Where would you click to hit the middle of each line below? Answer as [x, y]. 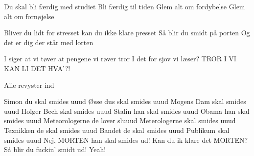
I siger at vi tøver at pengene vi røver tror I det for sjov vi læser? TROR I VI [120, 59]
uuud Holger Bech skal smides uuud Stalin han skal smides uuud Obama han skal [127, 111]
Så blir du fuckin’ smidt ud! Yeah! [55, 149]
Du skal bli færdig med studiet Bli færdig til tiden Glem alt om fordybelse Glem [125, 6]
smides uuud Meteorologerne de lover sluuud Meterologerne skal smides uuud [120, 120]
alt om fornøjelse [29, 16]
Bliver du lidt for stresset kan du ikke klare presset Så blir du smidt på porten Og [127, 33]
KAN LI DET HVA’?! [37, 68]
